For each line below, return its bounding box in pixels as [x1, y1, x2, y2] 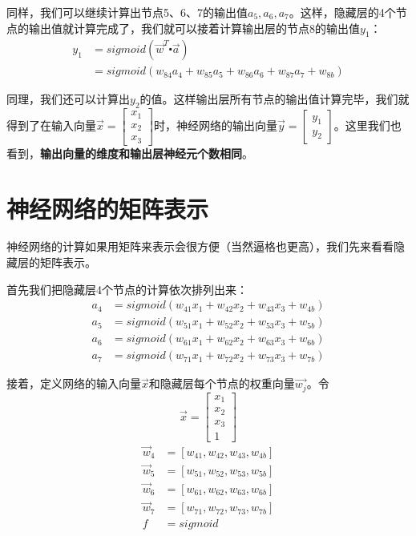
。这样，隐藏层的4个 [289, 4, 396, 20]
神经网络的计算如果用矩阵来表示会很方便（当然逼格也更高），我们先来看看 [6, 238, 394, 255]
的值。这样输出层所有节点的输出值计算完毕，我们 [139, 91, 398, 107]
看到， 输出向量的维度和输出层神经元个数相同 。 [6, 144, 253, 161]
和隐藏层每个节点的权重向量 [148, 375, 295, 392]
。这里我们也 [333, 116, 402, 133]
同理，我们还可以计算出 [6, 91, 130, 107]
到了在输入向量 [17, 116, 96, 133]
